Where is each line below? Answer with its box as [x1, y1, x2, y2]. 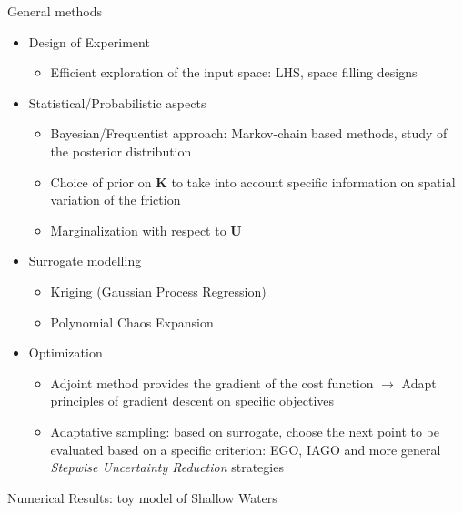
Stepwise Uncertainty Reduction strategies [50, 458, 284, 477]
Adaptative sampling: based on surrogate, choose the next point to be [50, 421, 439, 440]
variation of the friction [50, 190, 181, 209]
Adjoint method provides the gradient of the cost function [50, 373, 374, 392]
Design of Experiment [28, 32, 150, 51]
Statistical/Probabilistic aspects [28, 93, 206, 112]
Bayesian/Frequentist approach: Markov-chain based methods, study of [50, 124, 448, 143]
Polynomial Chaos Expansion [50, 312, 214, 331]
